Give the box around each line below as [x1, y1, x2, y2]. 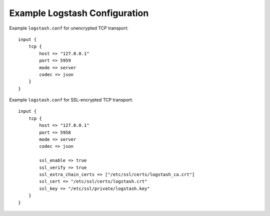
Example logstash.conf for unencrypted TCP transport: [9, 25, 128, 31]
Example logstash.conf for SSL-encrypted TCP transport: [9, 97, 133, 103]
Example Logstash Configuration [9, 8, 149, 19]
